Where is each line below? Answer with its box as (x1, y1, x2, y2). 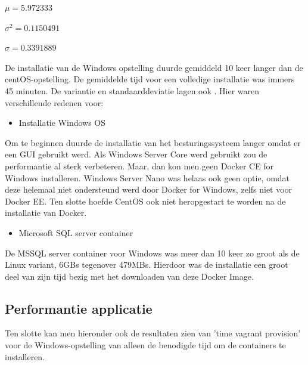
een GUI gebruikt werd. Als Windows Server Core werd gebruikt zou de (5, 148, 267, 160)
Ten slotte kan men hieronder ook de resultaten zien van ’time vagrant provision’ (5, 327, 301, 339)
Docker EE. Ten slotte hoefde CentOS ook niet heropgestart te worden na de (5, 194, 286, 207)
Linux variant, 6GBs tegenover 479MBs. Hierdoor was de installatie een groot (5, 258, 288, 271)
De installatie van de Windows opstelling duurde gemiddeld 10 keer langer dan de (5, 61, 303, 73)
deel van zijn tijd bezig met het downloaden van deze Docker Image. (5, 270, 254, 282)
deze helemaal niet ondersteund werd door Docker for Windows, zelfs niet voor (5, 183, 293, 196)
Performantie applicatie (5, 299, 153, 317)
